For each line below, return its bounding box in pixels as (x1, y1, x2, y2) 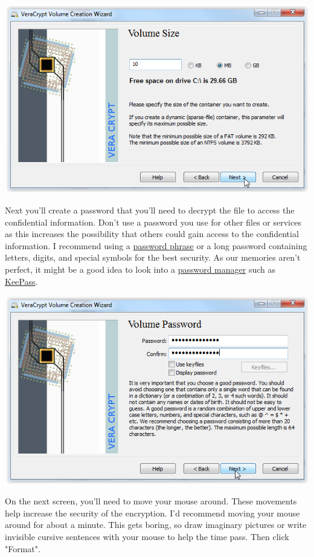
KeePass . (5, 275, 38, 287)
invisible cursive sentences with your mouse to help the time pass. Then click (5, 530, 289, 543)
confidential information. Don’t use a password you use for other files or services (5, 215, 301, 228)
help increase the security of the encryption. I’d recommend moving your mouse (5, 506, 300, 519)
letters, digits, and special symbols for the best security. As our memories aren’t (5, 251, 301, 264)
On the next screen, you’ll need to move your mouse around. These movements (5, 495, 297, 507)
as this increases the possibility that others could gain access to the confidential (5, 227, 299, 240)
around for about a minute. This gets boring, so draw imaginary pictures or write (5, 518, 307, 531)
